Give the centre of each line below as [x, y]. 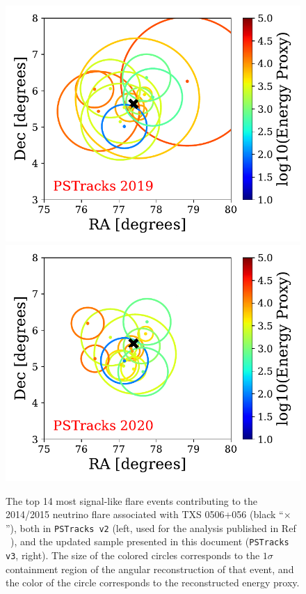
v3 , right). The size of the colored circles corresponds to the [133, 555]
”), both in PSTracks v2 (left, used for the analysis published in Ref [151, 527]
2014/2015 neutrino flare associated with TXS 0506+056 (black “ [145, 514]
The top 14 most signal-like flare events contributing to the [131, 500]
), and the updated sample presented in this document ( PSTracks [150, 541]
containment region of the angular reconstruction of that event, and [150, 569]
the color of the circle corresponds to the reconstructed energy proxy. [153, 583]
